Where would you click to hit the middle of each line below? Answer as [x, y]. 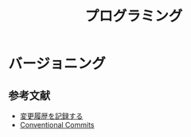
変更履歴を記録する [51, 116]
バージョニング [57, 64]
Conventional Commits [57, 125]
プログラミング [134, 16]
